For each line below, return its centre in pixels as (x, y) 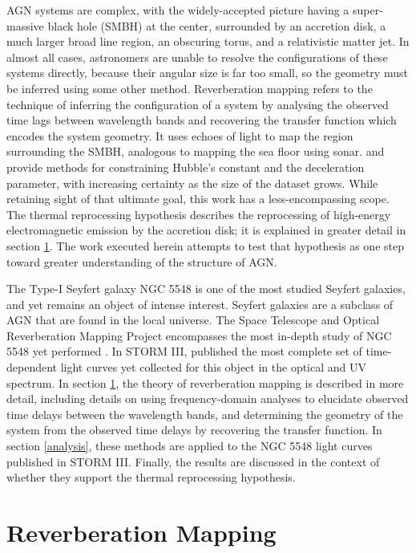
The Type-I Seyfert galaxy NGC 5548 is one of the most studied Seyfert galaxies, (206, 289)
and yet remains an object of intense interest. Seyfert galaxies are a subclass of (200, 304)
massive (25, 25)
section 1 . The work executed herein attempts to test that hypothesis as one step (205, 245)
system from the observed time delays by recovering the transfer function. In (194, 430)
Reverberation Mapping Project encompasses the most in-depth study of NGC (199, 335)
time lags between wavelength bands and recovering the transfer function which (202, 120)
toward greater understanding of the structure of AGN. (142, 261)
